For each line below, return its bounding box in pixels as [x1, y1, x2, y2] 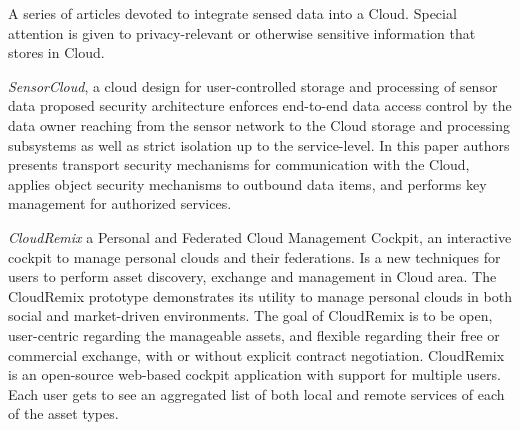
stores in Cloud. [8, 42, 105, 63]
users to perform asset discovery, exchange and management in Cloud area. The [8, 266, 497, 287]
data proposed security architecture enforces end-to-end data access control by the [8, 95, 512, 116]
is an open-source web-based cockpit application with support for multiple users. [8, 364, 501, 385]
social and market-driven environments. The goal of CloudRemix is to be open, [8, 305, 493, 326]
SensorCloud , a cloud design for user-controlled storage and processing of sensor [8, 75, 498, 96]
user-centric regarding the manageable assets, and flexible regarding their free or [8, 324, 500, 345]
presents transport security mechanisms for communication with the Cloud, [8, 154, 470, 175]
